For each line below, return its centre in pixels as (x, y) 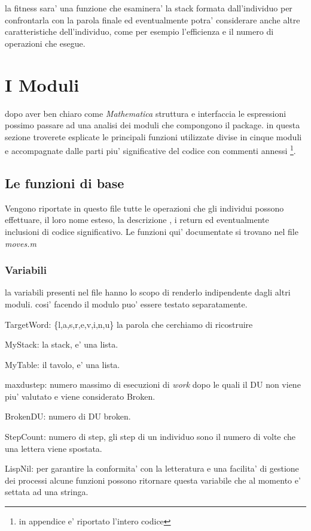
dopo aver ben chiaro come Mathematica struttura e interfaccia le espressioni (146, 113)
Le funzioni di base (65, 182)
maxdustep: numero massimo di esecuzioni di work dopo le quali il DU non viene (153, 384)
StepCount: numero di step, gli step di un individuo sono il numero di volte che (150, 437)
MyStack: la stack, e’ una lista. (62, 344)
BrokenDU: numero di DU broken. (68, 416)
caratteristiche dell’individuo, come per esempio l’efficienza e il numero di (139, 31)
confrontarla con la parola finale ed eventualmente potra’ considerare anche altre (153, 19)
